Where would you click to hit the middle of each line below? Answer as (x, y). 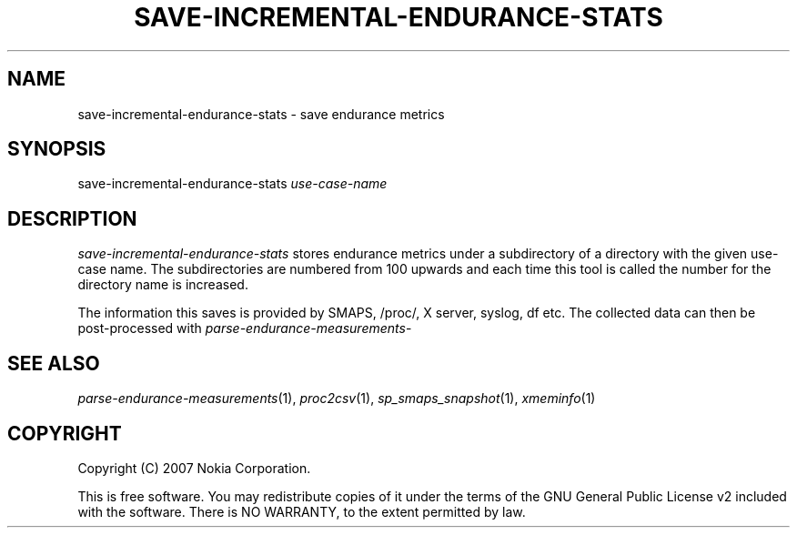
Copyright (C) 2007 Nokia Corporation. (194, 468)
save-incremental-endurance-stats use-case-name (232, 184)
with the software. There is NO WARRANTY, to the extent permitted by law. (302, 511)
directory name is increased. (163, 285)
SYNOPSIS (57, 149)
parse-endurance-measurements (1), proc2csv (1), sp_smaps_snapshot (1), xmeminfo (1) (337, 399)
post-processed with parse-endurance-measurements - (245, 328)
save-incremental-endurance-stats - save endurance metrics (261, 114)
